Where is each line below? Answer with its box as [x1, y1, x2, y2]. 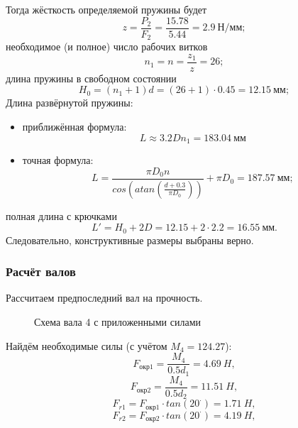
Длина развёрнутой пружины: [6, 95, 133, 110]
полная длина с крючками [6, 208, 117, 223]
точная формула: [22, 153, 94, 167]
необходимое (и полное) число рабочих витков [6, 39, 208, 54]
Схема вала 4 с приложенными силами [34, 314, 201, 329]
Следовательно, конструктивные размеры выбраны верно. [6, 232, 254, 247]
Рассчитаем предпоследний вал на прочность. [6, 290, 203, 305]
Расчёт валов [6, 263, 76, 280]
